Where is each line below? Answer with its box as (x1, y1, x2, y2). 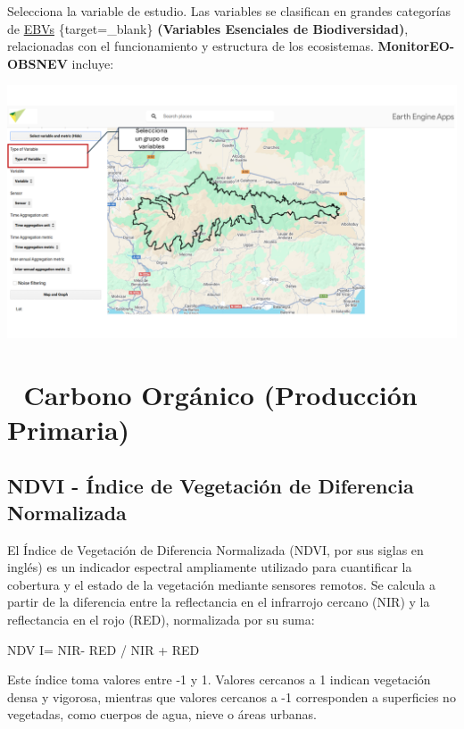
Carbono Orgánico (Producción (23, 376, 418, 412)
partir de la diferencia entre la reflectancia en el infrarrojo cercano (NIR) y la (7, 592, 430, 611)
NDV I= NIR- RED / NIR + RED (7, 640, 200, 659)
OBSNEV (7, 54, 68, 72)
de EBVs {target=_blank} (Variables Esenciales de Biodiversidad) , (7, 19, 409, 37)
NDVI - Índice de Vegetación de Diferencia (7, 472, 414, 500)
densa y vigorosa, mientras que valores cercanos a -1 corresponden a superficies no (7, 687, 456, 706)
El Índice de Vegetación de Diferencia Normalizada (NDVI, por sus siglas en (7, 540, 424, 559)
